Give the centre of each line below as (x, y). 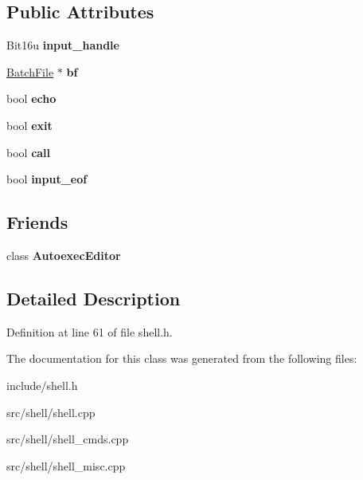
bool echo (31, 98)
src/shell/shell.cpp (51, 412)
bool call (29, 152)
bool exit (29, 125)
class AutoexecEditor (64, 255)
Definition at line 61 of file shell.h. (90, 331)
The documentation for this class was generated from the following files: (182, 358)
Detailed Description (94, 298)
